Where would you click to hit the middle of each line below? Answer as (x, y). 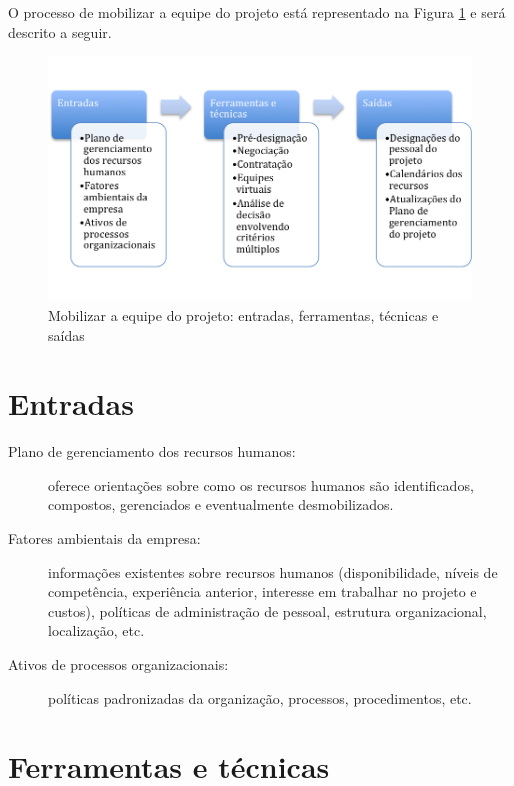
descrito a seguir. (60, 31)
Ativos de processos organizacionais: (118, 663)
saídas (66, 334)
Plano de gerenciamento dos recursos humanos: (152, 451)
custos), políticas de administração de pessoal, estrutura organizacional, (267, 610)
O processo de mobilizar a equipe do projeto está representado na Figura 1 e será (257, 12)
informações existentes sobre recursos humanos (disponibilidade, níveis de (273, 571)
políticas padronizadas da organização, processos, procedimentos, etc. (260, 697)
